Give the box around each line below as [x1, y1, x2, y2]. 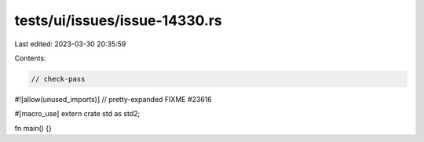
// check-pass [31, 75, 86, 83]
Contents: [14, 53, 46, 63]
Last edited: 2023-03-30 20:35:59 [14, 39, 126, 49]
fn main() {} [14, 123, 53, 133]
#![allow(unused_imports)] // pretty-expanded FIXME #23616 [14, 94, 212, 104]
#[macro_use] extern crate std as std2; [14, 109, 141, 118]
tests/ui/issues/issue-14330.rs [14, 12, 223, 29]
